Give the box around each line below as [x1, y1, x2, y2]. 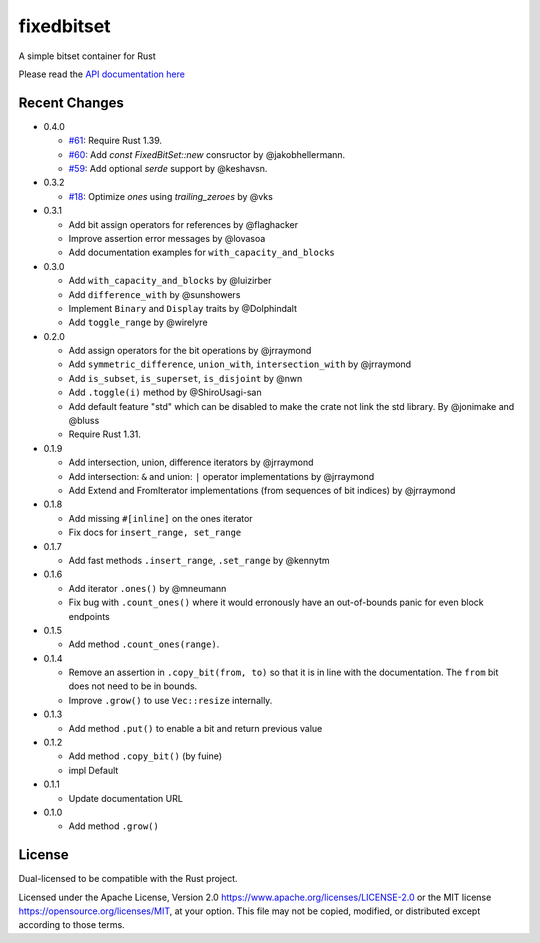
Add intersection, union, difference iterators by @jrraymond [68, 456, 314, 469]
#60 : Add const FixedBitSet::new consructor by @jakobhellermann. [68, 148, 346, 160]
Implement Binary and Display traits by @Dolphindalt [68, 302, 298, 314]
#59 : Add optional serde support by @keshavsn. [68, 163, 268, 175]
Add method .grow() [68, 820, 159, 832]
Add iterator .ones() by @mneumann [68, 582, 227, 594]
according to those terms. [18, 919, 125, 931]
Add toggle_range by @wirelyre [68, 316, 209, 329]
